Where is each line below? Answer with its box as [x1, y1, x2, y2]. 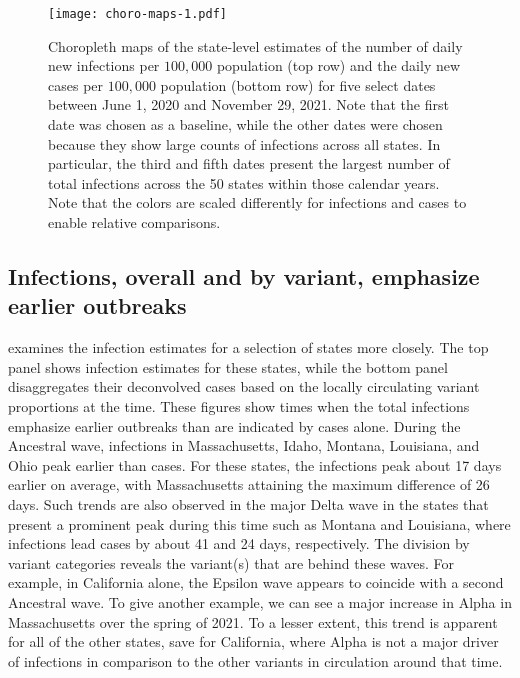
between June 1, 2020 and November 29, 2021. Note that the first [48, 94, 449, 115]
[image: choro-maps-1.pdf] [48, 7, 227, 21]
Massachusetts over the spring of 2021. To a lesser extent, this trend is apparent [8, 611, 498, 632]
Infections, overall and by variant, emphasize [8, 260, 480, 291]
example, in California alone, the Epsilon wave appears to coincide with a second [8, 572, 504, 593]
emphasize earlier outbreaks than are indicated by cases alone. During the [8, 415, 461, 436]
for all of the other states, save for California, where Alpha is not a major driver [8, 631, 499, 652]
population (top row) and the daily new [216, 55, 461, 76]
